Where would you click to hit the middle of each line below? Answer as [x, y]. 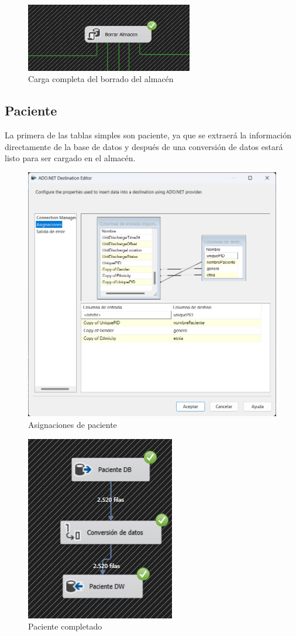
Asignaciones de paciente [73, 425]
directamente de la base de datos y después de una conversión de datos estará [144, 146]
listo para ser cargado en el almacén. [70, 158]
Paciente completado [65, 626]
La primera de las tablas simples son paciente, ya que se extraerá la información [148, 135]
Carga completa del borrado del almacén [101, 79]
